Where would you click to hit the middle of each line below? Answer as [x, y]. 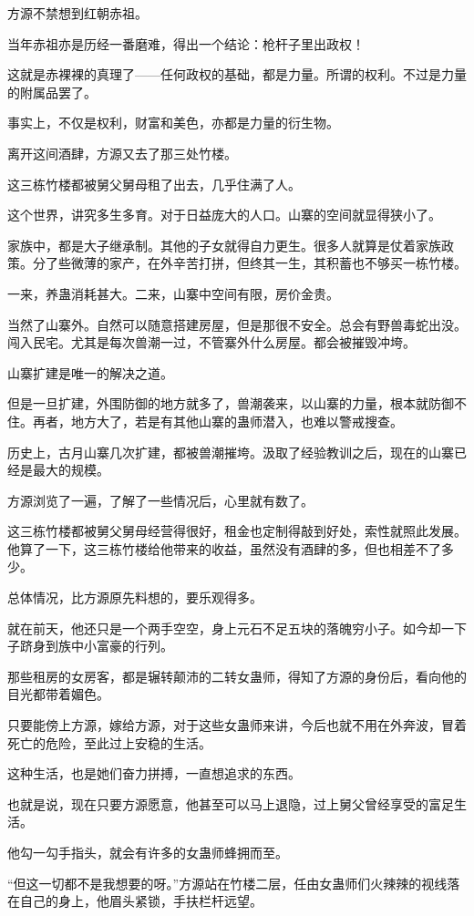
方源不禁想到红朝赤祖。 [77, 13]
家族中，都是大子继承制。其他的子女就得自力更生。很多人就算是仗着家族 [224, 245]
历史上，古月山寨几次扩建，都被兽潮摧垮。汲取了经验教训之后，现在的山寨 [231, 452]
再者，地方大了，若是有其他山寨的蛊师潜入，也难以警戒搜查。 [217, 421]
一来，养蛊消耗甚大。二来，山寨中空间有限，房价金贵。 [173, 293]
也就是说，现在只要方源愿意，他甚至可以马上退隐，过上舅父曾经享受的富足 [231, 803]
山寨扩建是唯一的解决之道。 [90, 372]
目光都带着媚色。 [58, 694]
